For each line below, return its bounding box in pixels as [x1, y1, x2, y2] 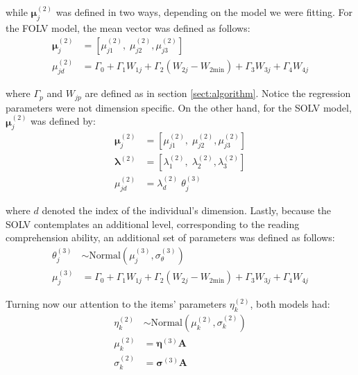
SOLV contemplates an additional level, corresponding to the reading [6, 216, 300, 231]
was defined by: [31, 114, 96, 128]
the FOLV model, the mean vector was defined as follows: [6, 21, 250, 35]
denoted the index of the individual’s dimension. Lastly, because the [42, 203, 332, 218]
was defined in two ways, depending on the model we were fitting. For [56, 5, 353, 19]
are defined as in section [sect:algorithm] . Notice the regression [85, 86, 351, 101]
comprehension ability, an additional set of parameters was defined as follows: [6, 230, 335, 245]
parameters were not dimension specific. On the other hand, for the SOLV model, [6, 100, 352, 114]
